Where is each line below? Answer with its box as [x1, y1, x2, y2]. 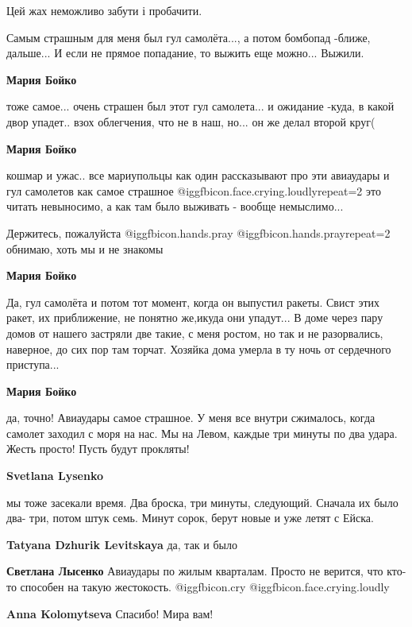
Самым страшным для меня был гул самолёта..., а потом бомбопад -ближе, [6, 29, 371, 45]
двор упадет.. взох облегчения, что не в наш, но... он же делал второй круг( [6, 113, 375, 130]
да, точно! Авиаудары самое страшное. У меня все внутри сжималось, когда [6, 409, 375, 426]
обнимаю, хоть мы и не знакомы [6, 240, 164, 257]
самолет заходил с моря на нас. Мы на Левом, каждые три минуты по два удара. [6, 424, 398, 441]
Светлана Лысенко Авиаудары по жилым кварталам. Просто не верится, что [6, 563, 383, 579]
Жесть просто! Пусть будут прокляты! [6, 440, 190, 457]
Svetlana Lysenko [6, 467, 104, 484]
